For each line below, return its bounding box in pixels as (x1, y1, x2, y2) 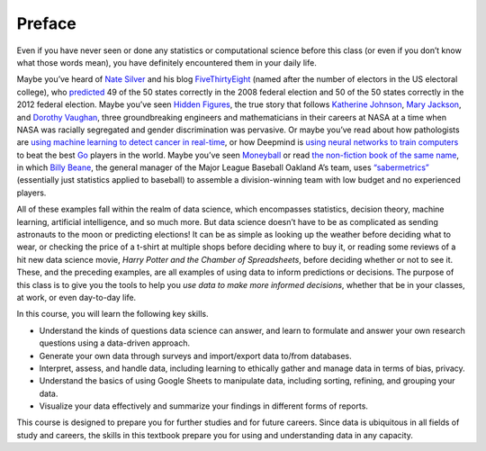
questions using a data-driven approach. (39, 338, 191, 348)
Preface (16, 14, 76, 33)
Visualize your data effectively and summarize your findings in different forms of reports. (39, 401, 369, 411)
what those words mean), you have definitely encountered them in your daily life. (16, 57, 317, 68)
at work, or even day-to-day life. (16, 292, 137, 302)
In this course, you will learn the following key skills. (16, 309, 209, 320)
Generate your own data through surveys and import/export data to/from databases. (39, 350, 352, 361)
